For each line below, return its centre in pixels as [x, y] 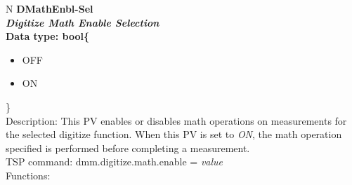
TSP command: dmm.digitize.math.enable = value [115, 162]
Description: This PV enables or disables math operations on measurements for [176, 120]
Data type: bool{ [47, 36]
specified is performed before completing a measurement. [128, 148]
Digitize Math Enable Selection [83, 22]
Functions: [28, 175]
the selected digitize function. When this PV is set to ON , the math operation [174, 134]
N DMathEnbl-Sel [50, 8]
